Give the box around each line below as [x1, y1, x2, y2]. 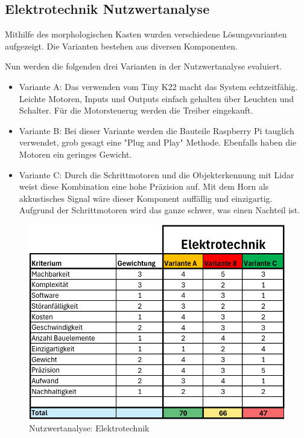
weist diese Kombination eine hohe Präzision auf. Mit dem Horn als [19, 180, 269, 193]
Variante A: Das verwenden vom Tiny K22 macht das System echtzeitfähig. [19, 80, 298, 92]
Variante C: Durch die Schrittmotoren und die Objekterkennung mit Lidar [19, 168, 294, 181]
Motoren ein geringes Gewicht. [19, 147, 132, 160]
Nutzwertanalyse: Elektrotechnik [29, 421, 150, 434]
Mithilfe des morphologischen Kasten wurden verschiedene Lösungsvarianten [5, 28, 287, 40]
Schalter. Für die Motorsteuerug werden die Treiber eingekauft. [19, 104, 253, 117]
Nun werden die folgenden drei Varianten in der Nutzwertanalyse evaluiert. [5, 60, 282, 72]
